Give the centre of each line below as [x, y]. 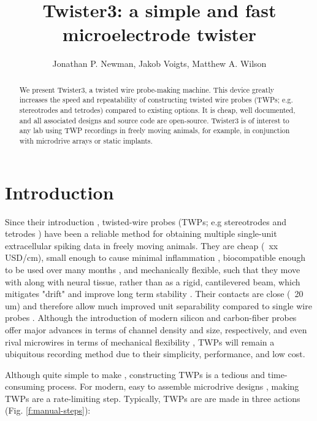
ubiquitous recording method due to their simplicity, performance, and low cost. [155, 354]
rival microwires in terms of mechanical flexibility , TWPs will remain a [140, 342]
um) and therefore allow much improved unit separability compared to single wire [158, 305]
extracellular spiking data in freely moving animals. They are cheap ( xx [142, 245]
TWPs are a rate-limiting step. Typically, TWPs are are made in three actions [153, 398]
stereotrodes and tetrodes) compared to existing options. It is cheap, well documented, [157, 110]
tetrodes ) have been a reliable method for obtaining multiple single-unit [141, 234]
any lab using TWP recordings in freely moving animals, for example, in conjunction [155, 130]
